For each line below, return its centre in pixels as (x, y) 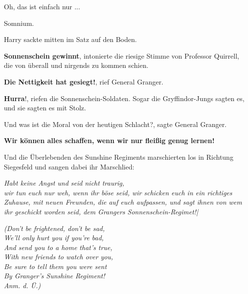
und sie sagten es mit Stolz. (45, 108)
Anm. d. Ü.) (22, 285)
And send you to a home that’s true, (58, 247)
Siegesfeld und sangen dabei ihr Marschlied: (69, 166)
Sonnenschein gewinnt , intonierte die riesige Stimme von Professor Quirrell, (122, 55)
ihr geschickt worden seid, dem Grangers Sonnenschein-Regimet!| (101, 211)
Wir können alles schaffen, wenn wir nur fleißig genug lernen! (109, 140)
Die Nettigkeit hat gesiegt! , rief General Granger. (84, 81)
